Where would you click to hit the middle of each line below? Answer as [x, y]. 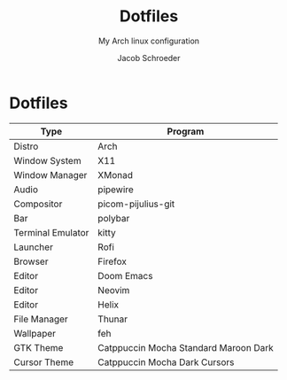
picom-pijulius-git [136, 204]
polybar [113, 218]
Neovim [113, 290]
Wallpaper [35, 333]
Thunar [112, 319]
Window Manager [50, 174]
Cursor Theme [43, 362]
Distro [26, 146]
